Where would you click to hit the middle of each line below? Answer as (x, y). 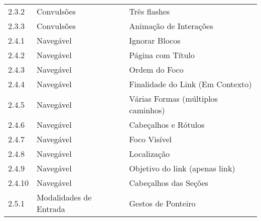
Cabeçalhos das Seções (169, 183)
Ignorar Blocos (155, 40)
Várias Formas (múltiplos (173, 98)
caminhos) (147, 110)
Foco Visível (151, 139)
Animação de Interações (171, 26)
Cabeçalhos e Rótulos (167, 125)
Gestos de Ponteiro (162, 203)
